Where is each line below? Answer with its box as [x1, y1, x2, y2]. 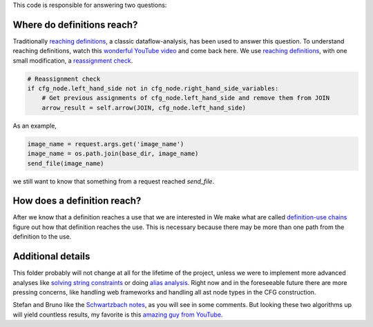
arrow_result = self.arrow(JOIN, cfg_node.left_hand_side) [41, 103, 247, 112]
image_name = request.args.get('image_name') [27, 140, 184, 148]
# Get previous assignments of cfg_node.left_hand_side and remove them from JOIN [41, 94, 330, 102]
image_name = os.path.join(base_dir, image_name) [27, 150, 199, 158]
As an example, [12, 121, 57, 130]
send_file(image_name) [27, 159, 104, 167]
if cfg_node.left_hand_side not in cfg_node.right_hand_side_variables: [27, 85, 279, 92]
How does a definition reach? [12, 195, 142, 207]
